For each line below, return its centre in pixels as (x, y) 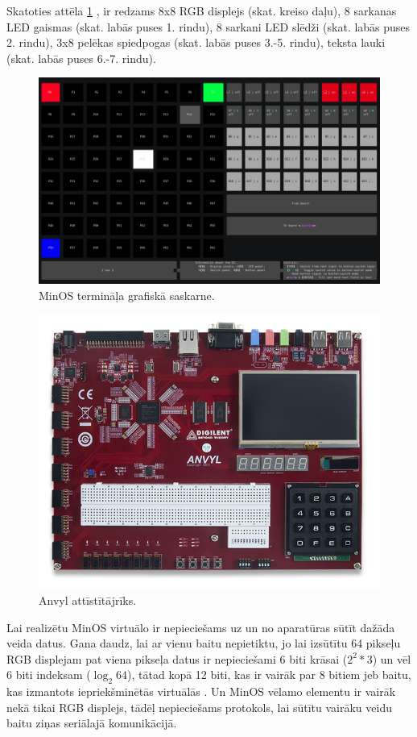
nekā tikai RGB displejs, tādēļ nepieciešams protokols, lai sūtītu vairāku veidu (199, 707)
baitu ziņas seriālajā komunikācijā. (92, 723)
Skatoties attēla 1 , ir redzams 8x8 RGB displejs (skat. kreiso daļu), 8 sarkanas (202, 10)
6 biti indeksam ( (49, 675)
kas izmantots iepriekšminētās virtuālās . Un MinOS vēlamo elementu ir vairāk (201, 691)
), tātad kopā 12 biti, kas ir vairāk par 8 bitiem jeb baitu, (269, 675)
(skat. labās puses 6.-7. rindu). (81, 58)
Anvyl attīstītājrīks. (88, 600)
